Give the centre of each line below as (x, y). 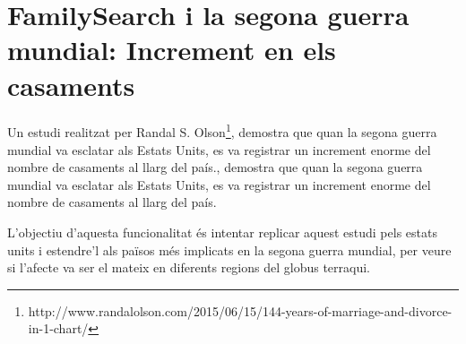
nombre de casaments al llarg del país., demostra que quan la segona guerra (215, 167)
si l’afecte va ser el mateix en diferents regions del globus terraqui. (189, 267)
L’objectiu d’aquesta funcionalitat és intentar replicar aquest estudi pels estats (222, 232)
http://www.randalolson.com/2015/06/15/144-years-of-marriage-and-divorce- (240, 310)
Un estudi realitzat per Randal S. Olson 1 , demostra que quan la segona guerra (222, 130)
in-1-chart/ (58, 328)
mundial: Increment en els (172, 50)
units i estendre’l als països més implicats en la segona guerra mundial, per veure (229, 249)
